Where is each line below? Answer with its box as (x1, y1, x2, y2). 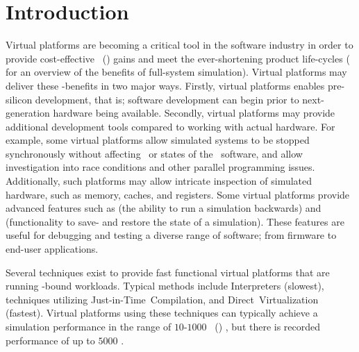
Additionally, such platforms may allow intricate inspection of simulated (6, 174, 312, 188)
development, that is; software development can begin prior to (35, 92, 299, 106)
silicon (6, 92, 33, 106)
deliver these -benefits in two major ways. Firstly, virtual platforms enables (6, 78, 325, 92)
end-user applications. (6, 242, 99, 256)
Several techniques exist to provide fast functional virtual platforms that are (6, 265, 330, 279)
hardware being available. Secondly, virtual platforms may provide (53, 106, 335, 120)
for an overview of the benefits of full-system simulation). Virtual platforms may (6, 65, 347, 79)
